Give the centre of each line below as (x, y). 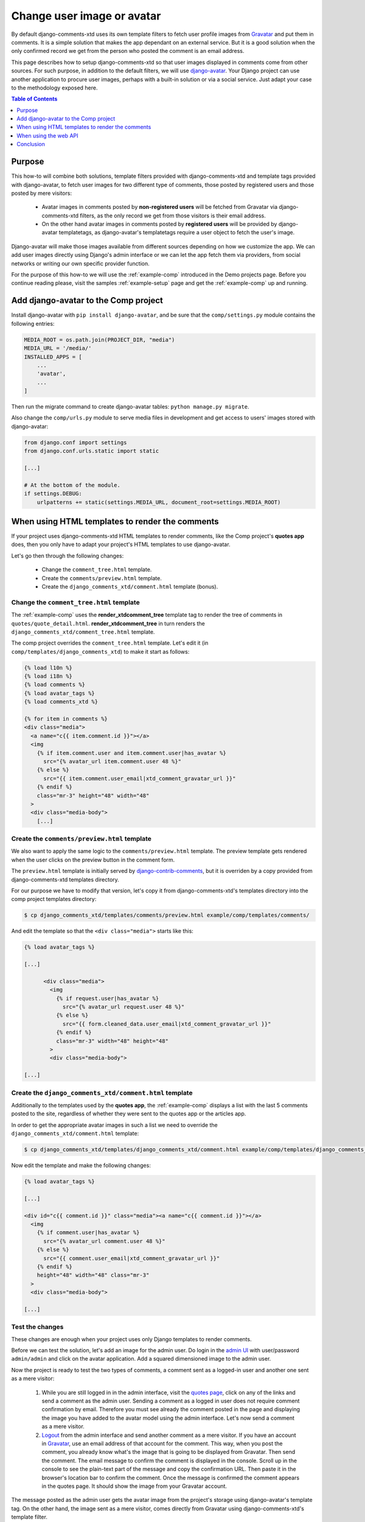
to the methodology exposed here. (54, 88)
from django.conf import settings (75, 442)
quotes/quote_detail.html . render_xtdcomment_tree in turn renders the (108, 623)
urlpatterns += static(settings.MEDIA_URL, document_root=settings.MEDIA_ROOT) (159, 502)
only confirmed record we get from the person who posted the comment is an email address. (128, 51)
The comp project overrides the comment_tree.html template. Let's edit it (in (110, 643)
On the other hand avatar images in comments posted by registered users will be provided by (159, 224)
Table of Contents (34, 99)
